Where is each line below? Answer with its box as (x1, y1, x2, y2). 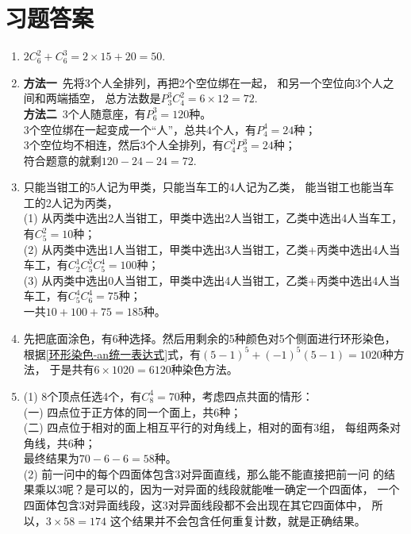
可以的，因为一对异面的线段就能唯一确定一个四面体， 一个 (95, 481, 400, 498)
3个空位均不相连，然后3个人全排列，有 (23, 136, 224, 153)
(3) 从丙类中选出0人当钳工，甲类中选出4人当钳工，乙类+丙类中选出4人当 (23, 271, 401, 288)
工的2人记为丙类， (23, 194, 118, 210)
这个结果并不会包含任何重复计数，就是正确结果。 (109, 512, 366, 528)
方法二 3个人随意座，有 (23, 105, 146, 121)
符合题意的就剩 (23, 152, 102, 168)
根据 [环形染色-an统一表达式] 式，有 (23, 345, 202, 362)
